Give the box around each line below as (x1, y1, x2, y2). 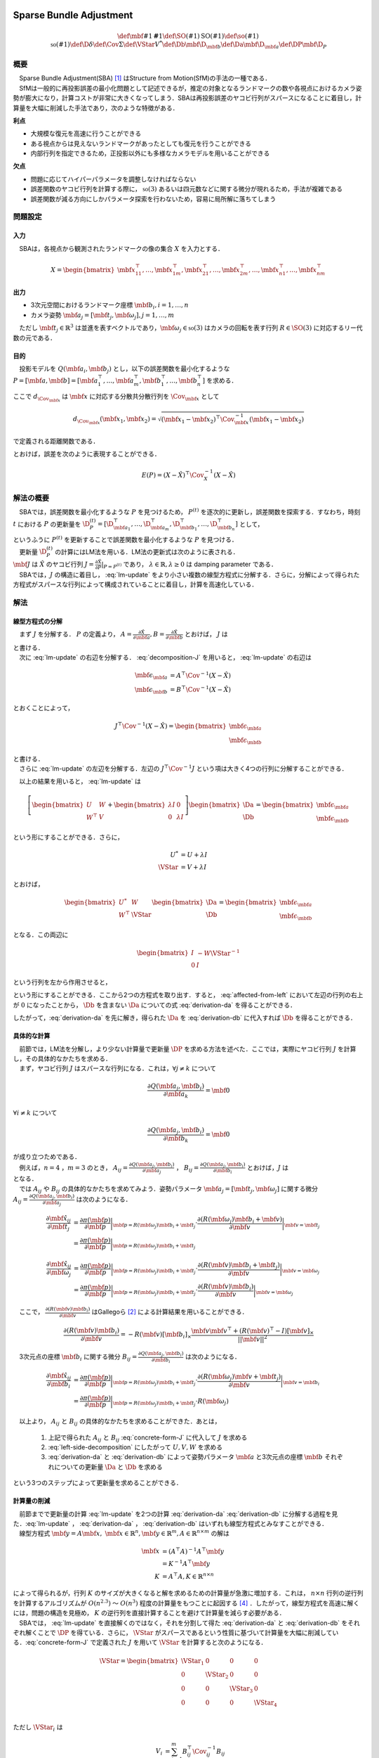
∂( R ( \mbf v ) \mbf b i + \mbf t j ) (197, 1261, 281, 1271)
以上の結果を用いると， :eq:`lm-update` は (18, 777, 142, 785)
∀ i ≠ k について (13, 1108, 58, 1117)
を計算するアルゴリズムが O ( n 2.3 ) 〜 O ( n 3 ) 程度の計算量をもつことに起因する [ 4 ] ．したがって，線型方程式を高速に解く (13, 1598, 360, 1607)
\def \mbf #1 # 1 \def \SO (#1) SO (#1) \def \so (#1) (117, 32, 259, 40)
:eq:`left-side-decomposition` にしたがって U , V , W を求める (48, 1443, 222, 1451)
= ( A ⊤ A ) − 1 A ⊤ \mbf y (161, 1546, 225, 1555)
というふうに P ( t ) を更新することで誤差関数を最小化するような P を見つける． (13, 534, 238, 544)
